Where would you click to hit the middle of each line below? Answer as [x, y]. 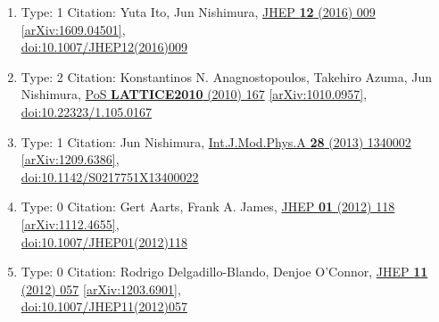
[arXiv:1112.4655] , [70, 223]
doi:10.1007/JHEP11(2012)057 [104, 306]
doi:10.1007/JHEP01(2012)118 [104, 241]
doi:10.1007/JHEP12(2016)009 [104, 47]
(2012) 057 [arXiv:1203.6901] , [101, 289]
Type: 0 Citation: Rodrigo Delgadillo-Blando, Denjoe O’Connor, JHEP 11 [224, 272]
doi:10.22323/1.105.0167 [87, 111]
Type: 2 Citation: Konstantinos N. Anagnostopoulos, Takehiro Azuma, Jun [227, 76]
